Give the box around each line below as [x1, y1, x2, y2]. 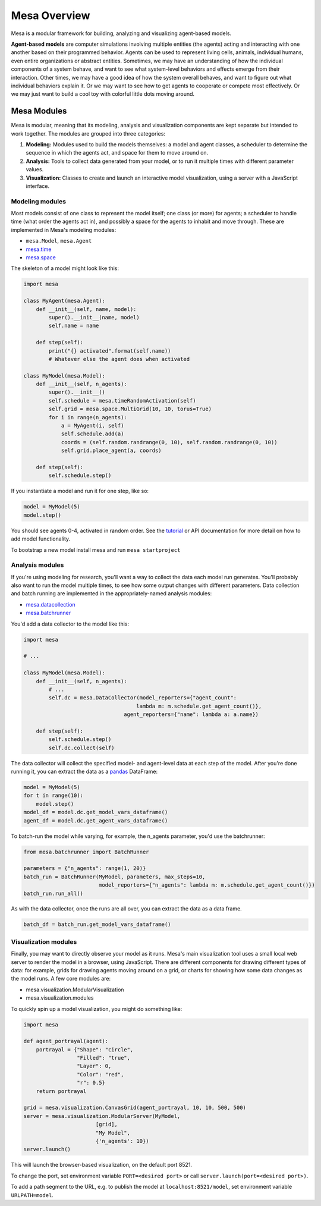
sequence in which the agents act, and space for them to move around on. [26, 149, 209, 156]
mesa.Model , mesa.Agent [26, 237, 92, 244]
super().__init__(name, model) [48, 314, 140, 321]
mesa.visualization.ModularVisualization [26, 986, 124, 993]
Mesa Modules [11, 106, 67, 116]
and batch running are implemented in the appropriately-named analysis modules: [11, 590, 212, 597]
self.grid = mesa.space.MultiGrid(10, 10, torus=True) [48, 406, 212, 413]
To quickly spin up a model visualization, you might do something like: [11, 1005, 182, 1012]
